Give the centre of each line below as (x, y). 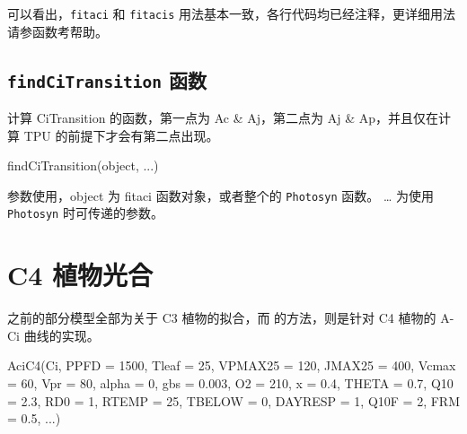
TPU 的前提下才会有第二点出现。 (121, 135)
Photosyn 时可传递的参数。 (85, 213)
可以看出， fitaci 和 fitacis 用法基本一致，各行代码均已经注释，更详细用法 (232, 13)
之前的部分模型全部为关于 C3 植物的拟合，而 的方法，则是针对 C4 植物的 (222, 318)
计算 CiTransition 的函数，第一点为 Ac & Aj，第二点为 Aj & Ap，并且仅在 (223, 118)
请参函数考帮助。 (57, 31)
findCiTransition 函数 (107, 79)
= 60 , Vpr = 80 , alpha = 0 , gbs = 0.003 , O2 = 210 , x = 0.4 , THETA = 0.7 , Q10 (230, 383)
